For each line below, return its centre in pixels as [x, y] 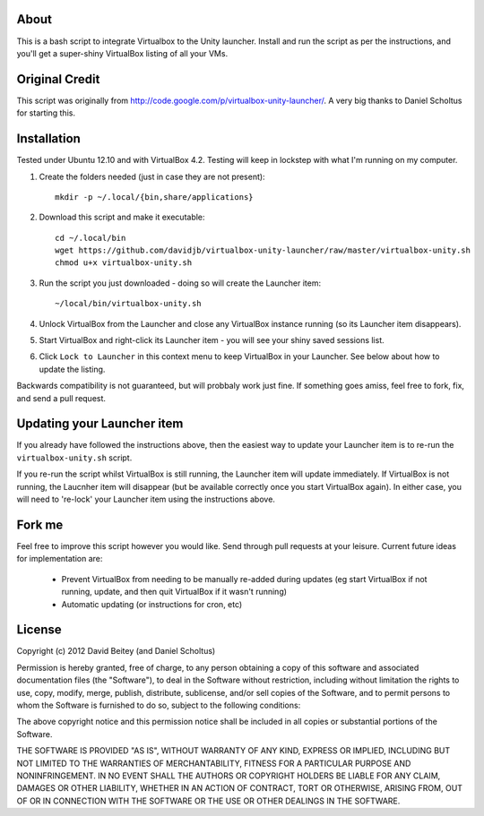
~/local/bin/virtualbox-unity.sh [128, 304]
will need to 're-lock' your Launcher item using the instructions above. [146, 499]
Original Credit [58, 79]
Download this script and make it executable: [122, 217]
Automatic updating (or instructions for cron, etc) [152, 604]
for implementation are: [60, 559]
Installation [48, 139]
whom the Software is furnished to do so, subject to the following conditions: [159, 705]
